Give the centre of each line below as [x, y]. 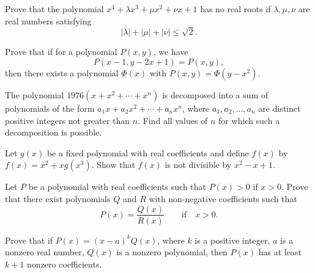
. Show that [113, 165]
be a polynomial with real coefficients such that [117, 187]
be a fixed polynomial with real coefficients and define [148, 152]
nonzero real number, [45, 252]
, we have [171, 52]
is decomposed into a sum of [215, 94]
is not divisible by [198, 165]
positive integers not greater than [68, 120]
